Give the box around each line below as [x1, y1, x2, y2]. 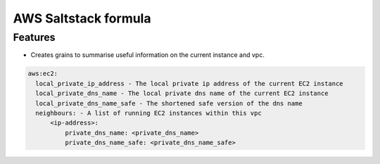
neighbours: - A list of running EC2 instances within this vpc [35, 109, 262, 117]
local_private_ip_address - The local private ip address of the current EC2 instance [35, 80, 344, 87]
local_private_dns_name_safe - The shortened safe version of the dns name [35, 99, 303, 107]
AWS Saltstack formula [13, 11, 151, 26]
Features [13, 31, 56, 44]
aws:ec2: [27, 70, 58, 77]
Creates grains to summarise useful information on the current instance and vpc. [30, 51, 265, 59]
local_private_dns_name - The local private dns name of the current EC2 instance [35, 89, 329, 98]
